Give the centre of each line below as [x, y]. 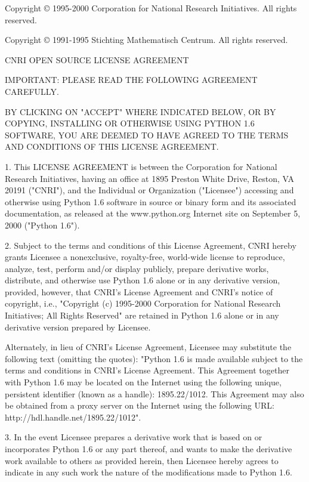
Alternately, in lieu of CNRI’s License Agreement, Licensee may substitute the [148, 347]
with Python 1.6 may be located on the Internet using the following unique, [143, 382]
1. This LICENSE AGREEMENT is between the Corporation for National [141, 166]
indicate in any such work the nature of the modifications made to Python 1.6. [149, 472]
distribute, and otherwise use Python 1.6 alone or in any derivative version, [143, 280]
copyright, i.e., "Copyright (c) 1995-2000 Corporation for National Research [143, 303]
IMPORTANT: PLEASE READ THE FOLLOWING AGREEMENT [131, 80]
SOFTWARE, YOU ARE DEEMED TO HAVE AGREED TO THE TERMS [147, 135]
